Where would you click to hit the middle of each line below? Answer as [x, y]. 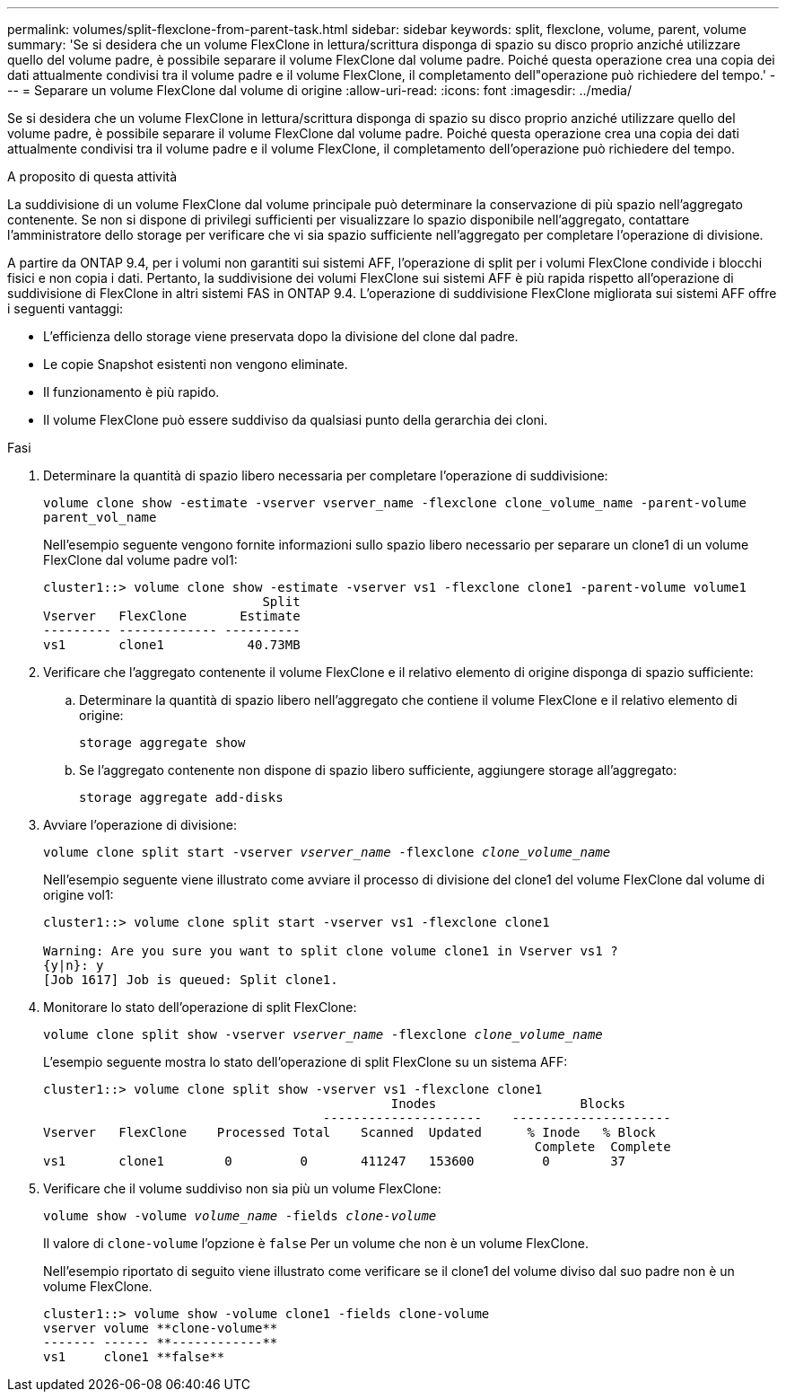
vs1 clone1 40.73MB [172, 645]
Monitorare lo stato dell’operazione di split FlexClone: [200, 1007]
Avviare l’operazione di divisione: [140, 825]
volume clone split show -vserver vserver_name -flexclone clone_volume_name [323, 1034]
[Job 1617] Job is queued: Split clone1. [191, 980]
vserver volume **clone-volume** [161, 1328]
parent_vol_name [100, 517]
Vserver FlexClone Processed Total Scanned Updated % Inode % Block [349, 1132]
